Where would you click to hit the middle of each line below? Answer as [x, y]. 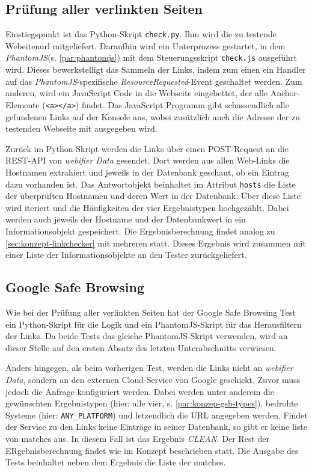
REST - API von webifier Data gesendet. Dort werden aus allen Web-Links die [148, 160]
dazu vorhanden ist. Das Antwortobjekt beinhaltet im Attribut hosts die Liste [151, 184]
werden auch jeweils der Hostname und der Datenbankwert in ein [126, 219]
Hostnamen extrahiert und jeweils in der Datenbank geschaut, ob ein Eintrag [147, 172]
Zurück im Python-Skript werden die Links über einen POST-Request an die [147, 148]
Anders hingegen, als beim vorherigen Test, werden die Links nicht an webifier [149, 368]
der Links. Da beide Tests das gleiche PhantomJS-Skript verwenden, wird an [147, 336]
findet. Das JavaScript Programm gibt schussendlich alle [185, 104]
